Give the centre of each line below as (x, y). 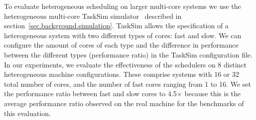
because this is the (213, 93)
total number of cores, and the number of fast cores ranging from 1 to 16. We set (128, 84)
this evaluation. (27, 113)
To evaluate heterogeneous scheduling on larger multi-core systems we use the (123, 6)
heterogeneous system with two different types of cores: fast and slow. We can (123, 35)
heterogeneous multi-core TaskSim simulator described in (93, 16)
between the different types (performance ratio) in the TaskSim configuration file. (128, 54)
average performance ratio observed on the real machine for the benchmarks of (124, 103)
